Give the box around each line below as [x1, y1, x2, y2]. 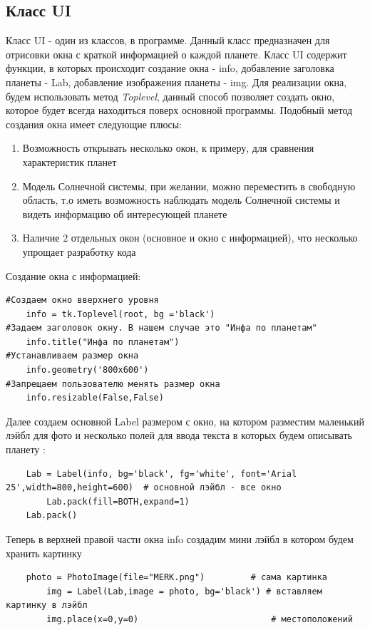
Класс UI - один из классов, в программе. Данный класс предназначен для [6, 33, 330, 48]
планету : [6, 442, 46, 457]
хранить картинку [6, 545, 82, 560]
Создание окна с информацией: [6, 268, 141, 283]
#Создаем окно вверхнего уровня [6, 295, 159, 306]
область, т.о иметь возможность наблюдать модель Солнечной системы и [22, 192, 340, 207]
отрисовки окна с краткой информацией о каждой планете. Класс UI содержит [6, 46, 347, 61]
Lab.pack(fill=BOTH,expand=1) [46, 496, 190, 507]
